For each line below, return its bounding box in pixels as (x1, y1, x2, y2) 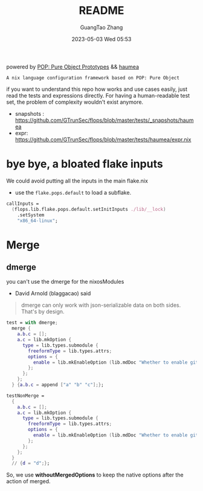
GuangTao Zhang (80, 24, 123, 31)
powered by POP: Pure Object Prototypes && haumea (6, 63, 139, 70)
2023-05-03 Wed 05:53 (71, 35, 132, 42)
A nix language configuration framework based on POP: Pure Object (6, 75, 180, 81)
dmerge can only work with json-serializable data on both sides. (21, 301, 181, 309)
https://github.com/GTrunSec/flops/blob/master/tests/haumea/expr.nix (14, 136, 192, 143)
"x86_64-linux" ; (17, 218, 59, 224)
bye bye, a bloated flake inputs (6, 157, 163, 171)
